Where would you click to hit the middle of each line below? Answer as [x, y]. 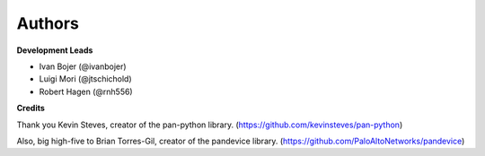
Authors [48, 23]
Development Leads [55, 50]
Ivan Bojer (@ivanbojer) [83, 66]
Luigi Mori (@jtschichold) [85, 79]
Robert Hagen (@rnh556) [86, 91]
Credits [31, 108]
